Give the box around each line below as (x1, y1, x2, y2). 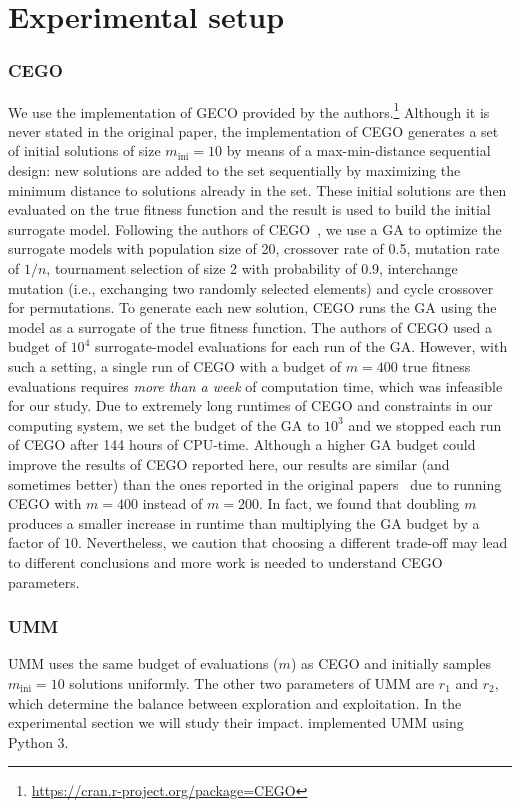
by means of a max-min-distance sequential (226, 140, 491, 161)
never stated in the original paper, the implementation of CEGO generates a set (8, 120, 499, 141)
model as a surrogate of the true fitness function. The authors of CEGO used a (8, 316, 492, 337)
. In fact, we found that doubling (258, 493, 460, 514)
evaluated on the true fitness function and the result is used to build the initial (8, 199, 491, 220)
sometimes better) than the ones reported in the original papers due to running (8, 473, 502, 494)
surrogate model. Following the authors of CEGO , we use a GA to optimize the (8, 218, 502, 239)
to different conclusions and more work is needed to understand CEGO (8, 551, 443, 572)
